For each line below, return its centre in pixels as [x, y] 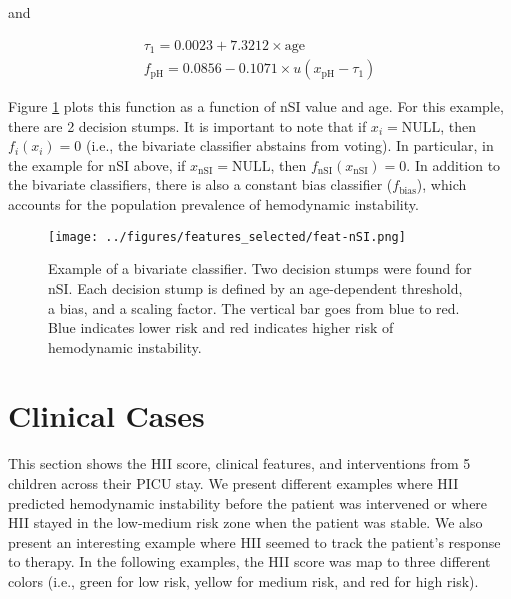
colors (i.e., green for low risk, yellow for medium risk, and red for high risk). [243, 580]
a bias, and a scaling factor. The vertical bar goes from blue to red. [254, 307]
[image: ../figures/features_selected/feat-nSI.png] [227, 236]
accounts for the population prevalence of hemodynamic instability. [213, 204]
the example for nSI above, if [97, 164]
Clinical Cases [106, 415]
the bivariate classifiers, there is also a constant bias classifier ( [200, 184]
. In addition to [453, 164]
